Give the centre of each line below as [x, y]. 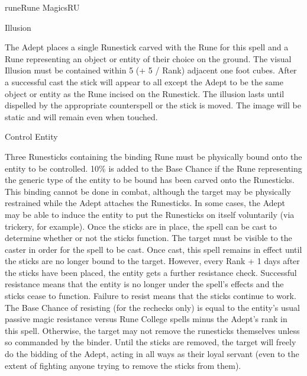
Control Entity [31, 136]
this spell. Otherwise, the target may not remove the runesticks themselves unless [152, 330]
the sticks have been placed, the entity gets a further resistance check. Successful [151, 272]
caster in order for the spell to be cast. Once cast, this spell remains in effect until [153, 249]
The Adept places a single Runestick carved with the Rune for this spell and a [147, 47]
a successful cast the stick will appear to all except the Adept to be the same [144, 81]
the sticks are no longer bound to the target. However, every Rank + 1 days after [152, 261]
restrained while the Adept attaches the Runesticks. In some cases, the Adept [145, 203]
